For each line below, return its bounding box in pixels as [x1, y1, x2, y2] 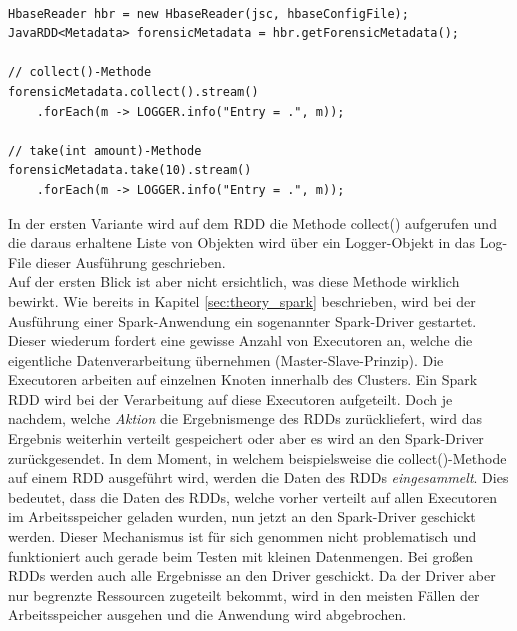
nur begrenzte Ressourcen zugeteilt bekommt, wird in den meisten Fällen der [8, 584, 480, 605]
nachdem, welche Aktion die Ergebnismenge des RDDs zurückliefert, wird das [8, 408, 483, 429]
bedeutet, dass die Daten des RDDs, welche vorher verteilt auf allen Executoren [8, 486, 498, 507]
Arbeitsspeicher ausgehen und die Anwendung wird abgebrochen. [8, 604, 407, 625]
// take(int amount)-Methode [8, 143, 202, 158]
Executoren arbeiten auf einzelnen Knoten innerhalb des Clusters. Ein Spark [8, 369, 478, 390]
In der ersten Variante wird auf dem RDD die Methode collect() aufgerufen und [8, 212, 497, 233]
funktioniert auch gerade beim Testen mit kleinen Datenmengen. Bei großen [8, 545, 473, 566]
